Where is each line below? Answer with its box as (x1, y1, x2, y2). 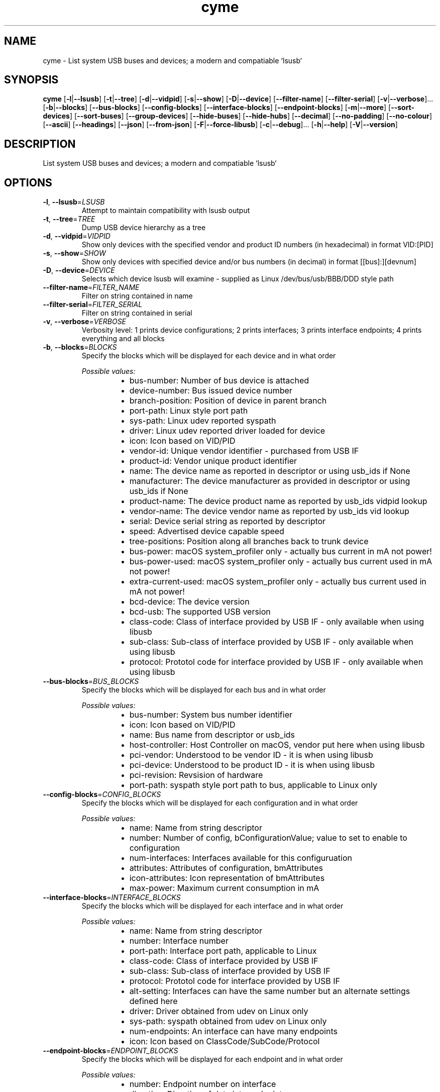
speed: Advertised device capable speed (129, 526, 284, 537)
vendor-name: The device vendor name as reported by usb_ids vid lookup (129, 506, 409, 517)
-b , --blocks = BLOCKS (43, 343, 117, 352)
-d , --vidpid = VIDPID (43, 232, 111, 241)
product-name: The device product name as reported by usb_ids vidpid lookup (129, 496, 427, 507)
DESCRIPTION (4, 137, 76, 150)
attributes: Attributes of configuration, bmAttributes (129, 863, 323, 873)
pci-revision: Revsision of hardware (129, 770, 263, 780)
